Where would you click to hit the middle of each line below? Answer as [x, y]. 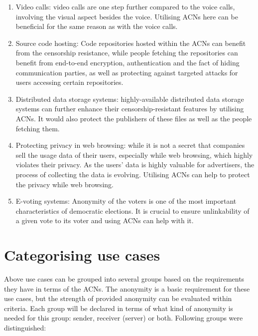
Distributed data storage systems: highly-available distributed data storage [130, 99]
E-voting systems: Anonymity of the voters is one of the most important [126, 201]
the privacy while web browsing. [64, 184]
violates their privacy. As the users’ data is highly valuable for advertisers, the [135, 165]
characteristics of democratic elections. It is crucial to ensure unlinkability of [132, 210]
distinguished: [25, 327]
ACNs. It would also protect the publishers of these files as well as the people [134, 118]
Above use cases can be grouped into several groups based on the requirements [124, 279]
